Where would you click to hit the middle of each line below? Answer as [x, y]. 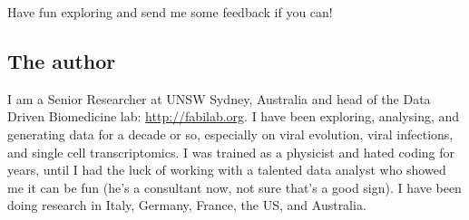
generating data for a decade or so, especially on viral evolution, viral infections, [230, 134]
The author [62, 60]
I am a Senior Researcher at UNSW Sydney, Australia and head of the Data [219, 98]
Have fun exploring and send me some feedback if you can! [170, 12]
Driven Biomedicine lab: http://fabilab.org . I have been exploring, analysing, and [234, 116]
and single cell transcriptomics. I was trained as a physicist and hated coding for [231, 152]
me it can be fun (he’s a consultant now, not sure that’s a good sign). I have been [234, 187]
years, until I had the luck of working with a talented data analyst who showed [227, 170]
